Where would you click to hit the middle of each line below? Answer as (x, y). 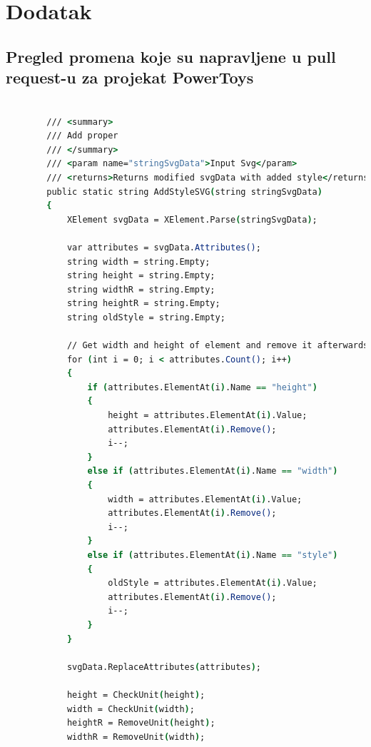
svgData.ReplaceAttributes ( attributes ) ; (164, 667)
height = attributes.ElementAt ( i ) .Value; (208, 416)
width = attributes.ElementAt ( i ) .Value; (205, 499)
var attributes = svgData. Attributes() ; (164, 247)
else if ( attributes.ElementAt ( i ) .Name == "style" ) (213, 555)
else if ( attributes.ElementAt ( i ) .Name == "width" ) (213, 471)
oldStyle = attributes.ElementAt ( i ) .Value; (213, 583)
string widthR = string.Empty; (141, 289)
